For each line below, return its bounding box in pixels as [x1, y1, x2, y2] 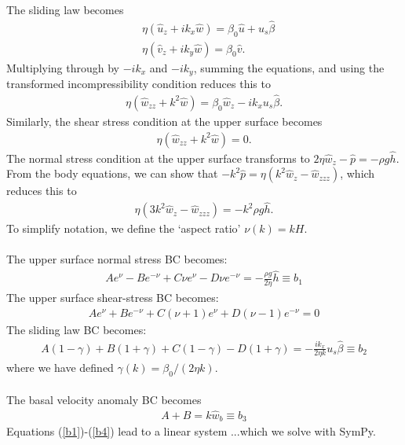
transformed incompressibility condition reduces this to [6, 75, 271, 92]
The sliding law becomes [6, 2, 124, 17]
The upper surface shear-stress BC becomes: [6, 289, 219, 306]
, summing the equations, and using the [193, 59, 385, 75]
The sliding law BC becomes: [6, 321, 147, 337]
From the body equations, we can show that [6, 165, 218, 182]
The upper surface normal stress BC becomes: [6, 251, 228, 267]
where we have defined [6, 359, 114, 376]
